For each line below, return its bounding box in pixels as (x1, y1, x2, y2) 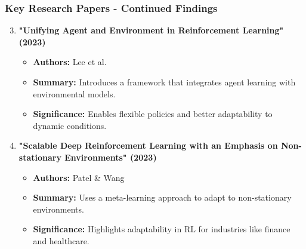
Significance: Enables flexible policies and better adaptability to (33, 107, 273, 120)
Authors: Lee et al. (33, 56, 107, 68)
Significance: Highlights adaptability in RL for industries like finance (33, 223, 290, 235)
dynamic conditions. (33, 119, 107, 131)
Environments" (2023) (64, 150, 157, 163)
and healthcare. (33, 234, 89, 247)
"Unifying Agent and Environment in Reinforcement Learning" (18, 24, 284, 36)
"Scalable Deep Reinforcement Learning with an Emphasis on (18, 139, 278, 152)
